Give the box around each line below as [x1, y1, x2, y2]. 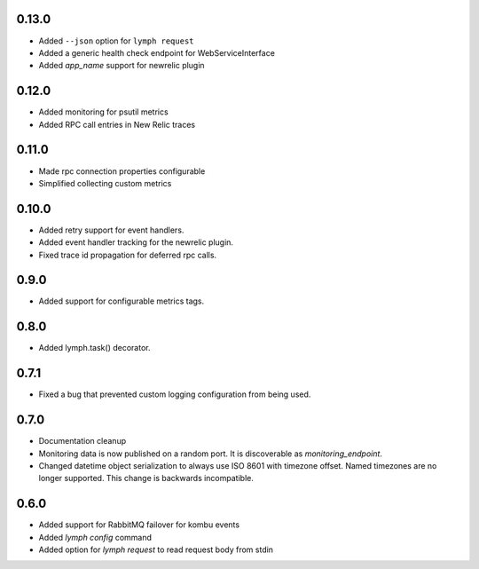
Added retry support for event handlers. [38, 225, 185, 235]
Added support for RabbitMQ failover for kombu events [38, 519, 239, 530]
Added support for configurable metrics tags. [38, 296, 205, 306]
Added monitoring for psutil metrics [38, 107, 169, 117]
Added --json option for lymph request [38, 36, 194, 46]
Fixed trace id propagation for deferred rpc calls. [38, 249, 217, 260]
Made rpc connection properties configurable [38, 165, 206, 177]
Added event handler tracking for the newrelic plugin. [38, 237, 234, 248]
